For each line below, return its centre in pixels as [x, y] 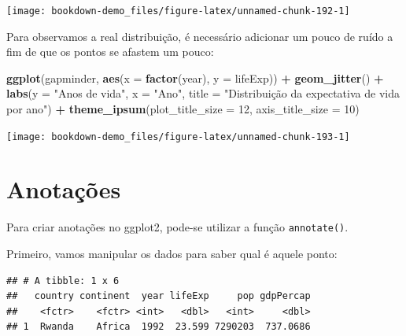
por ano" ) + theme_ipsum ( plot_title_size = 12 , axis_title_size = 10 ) [183, 109]
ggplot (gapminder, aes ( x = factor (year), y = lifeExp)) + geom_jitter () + [195, 78]
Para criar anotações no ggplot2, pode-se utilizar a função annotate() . [177, 227]
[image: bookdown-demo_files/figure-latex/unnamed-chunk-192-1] [178, 11]
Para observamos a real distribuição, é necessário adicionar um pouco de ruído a [200, 36]
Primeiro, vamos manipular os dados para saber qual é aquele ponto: [172, 254]
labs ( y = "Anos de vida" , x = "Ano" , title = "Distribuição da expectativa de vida [203, 93]
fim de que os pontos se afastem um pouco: [110, 52]
